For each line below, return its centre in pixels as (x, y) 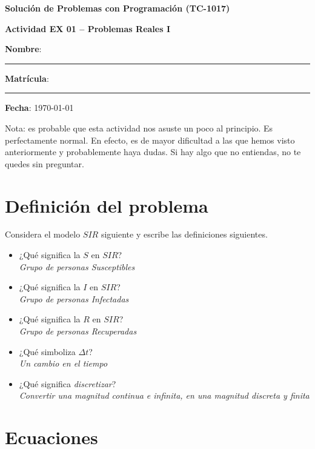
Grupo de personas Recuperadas (78, 331)
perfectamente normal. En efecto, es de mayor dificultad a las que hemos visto (150, 140)
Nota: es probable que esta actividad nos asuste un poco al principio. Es (139, 128)
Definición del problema (107, 205)
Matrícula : (27, 78)
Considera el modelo (43, 234)
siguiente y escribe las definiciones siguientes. (184, 234)
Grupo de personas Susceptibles (77, 266)
